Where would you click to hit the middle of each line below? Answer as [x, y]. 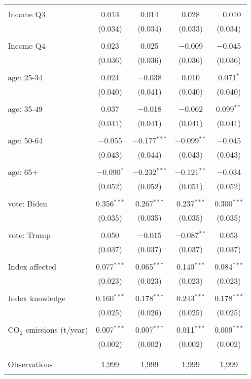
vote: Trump [29, 235]
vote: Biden [28, 203]
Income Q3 [27, 14]
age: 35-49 [25, 109]
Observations [30, 364]
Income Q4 [27, 46]
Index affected [32, 266]
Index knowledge [37, 298]
